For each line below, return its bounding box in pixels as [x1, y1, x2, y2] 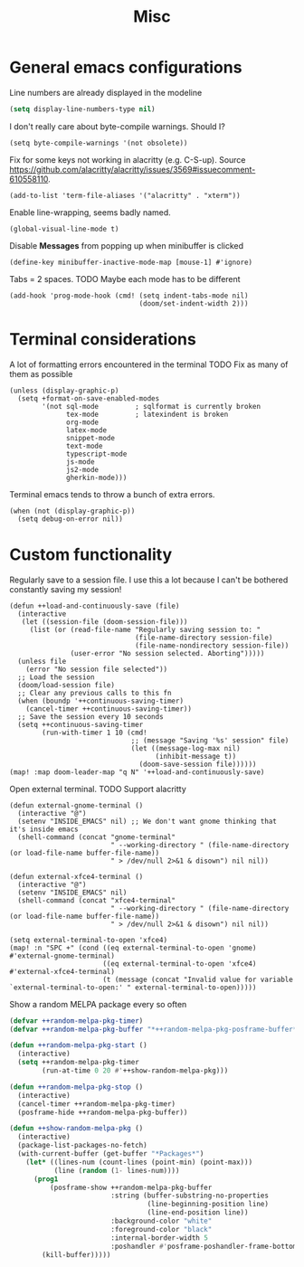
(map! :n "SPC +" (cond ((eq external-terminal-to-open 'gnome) [9, 943, 257, 952]
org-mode [66, 418, 100, 427]
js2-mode [66, 465, 100, 474]
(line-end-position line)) [147, 1208, 249, 1217]
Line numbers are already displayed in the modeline [9, 87, 203, 98]
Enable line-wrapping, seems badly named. [9, 206, 172, 218]
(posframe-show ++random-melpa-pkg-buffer [49, 1183, 213, 1192]
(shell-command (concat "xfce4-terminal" [17, 895, 176, 905]
